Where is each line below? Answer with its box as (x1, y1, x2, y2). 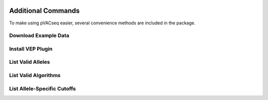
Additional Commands (9, 6, 80, 15)
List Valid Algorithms (9, 72, 61, 79)
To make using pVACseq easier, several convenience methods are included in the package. (9, 20, 196, 26)
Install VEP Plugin (9, 45, 53, 52)
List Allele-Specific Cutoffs (9, 85, 76, 92)
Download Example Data (9, 32, 69, 39)
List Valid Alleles (9, 59, 50, 66)
